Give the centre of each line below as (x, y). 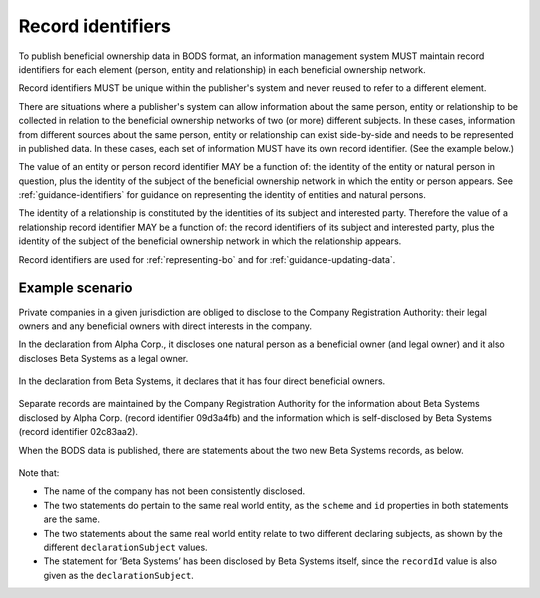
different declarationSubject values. (126, 547)
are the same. (71, 519)
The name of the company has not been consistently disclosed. (174, 491)
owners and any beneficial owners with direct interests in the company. (165, 326)
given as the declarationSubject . (118, 575)
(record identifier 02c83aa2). (78, 432)
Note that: (39, 473)
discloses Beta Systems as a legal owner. (103, 358)
